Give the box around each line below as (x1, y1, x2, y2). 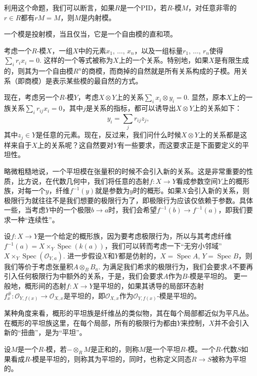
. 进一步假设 (63, 250, 102, 260)
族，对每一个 (4, 185, 45, 196)
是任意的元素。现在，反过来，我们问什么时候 (36, 129, 181, 140)
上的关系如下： (193, 103, 242, 113)
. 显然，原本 (187, 92, 226, 102)
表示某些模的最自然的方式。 (52, 75, 142, 85)
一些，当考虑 (4, 205, 45, 215)
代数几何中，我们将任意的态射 (52, 175, 149, 186)
